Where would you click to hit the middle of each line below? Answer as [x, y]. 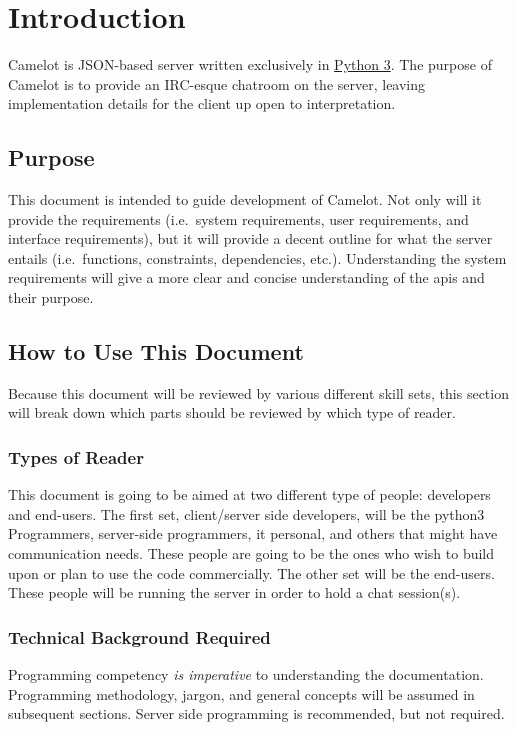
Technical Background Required [139, 636]
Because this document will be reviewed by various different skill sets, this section [258, 392]
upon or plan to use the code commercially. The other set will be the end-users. [251, 572]
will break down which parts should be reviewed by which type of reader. [232, 412]
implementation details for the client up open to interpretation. [202, 103]
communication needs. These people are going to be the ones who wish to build [251, 553]
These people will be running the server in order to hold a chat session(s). [234, 592]
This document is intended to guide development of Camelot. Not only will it [245, 199]
